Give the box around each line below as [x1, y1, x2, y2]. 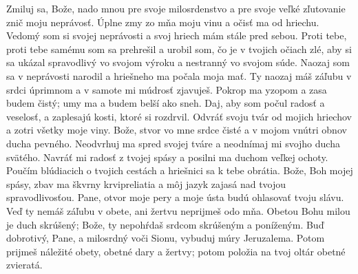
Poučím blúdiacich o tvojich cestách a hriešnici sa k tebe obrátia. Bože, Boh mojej [6, 163, 353, 178]
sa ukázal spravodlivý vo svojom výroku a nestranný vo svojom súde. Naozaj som [6, 55, 350, 70]
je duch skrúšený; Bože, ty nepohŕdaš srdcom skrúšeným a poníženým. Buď [6, 217, 324, 231]
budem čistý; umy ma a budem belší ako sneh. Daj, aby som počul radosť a [6, 96, 325, 110]
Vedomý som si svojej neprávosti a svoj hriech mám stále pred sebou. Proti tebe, [6, 28, 347, 43]
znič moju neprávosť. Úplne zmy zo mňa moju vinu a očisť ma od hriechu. [6, 14, 319, 29]
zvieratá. [6, 257, 43, 272]
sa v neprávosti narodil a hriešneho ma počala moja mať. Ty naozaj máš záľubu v [6, 68, 352, 83]
